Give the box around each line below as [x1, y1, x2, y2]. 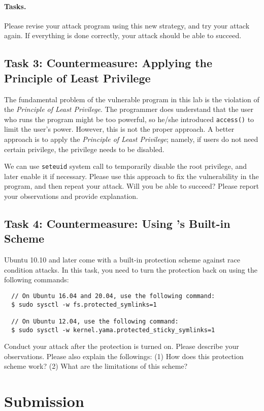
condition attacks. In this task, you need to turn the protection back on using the [4, 264, 257, 275]
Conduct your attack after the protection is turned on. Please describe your [4, 341, 239, 351]
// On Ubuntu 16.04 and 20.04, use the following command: [11, 292, 215, 300]
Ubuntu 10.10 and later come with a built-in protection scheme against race [4, 254, 240, 265]
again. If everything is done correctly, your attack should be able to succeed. [4, 30, 242, 41]
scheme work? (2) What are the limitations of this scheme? [4, 361, 188, 371]
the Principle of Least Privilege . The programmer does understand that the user [4, 104, 254, 114]
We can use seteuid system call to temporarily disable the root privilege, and [4, 161, 247, 171]
